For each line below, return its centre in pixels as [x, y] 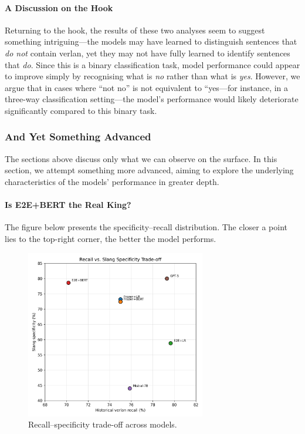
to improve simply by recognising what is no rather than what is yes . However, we [152, 76]
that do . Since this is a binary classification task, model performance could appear [152, 64]
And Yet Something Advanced [78, 137]
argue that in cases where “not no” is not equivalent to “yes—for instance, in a [147, 87]
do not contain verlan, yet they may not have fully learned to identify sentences [148, 53]
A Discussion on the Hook [59, 7]
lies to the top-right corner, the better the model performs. [111, 238]
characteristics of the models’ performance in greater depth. [112, 181]
